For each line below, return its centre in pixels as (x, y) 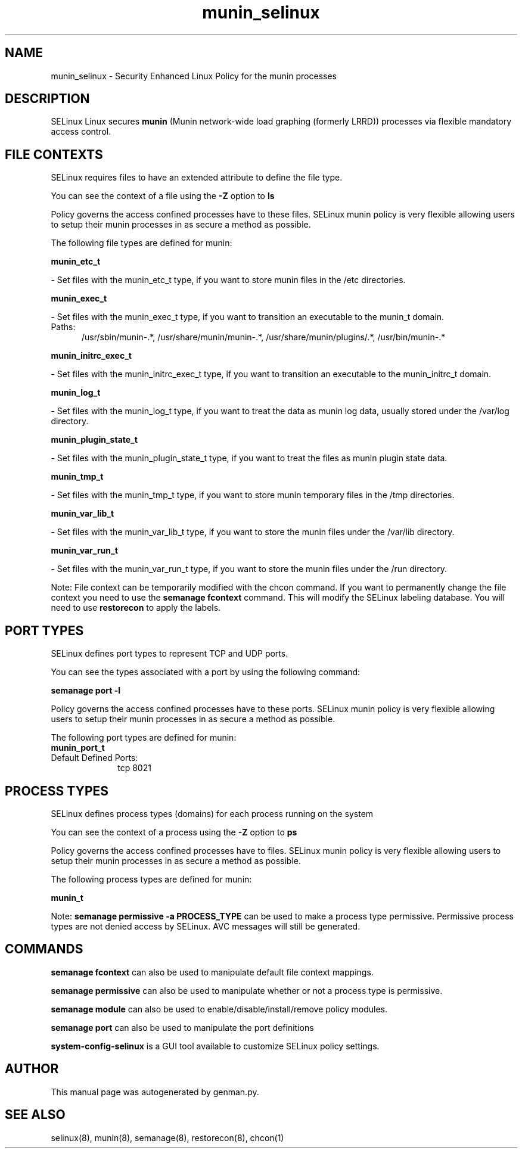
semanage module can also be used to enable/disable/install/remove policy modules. (219, 1009)
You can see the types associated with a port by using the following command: (206, 672)
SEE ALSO (35, 1115)
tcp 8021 (134, 768)
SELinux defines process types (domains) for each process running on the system (212, 813)
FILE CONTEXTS (54, 154)
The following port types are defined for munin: (144, 738)
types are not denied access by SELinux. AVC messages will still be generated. (206, 926)
